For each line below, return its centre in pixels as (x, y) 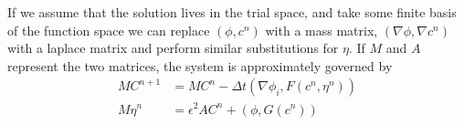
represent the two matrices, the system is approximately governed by (200, 65)
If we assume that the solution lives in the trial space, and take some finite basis (232, 12)
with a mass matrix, (322, 30)
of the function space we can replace (109, 30)
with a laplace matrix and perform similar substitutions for (173, 48)
